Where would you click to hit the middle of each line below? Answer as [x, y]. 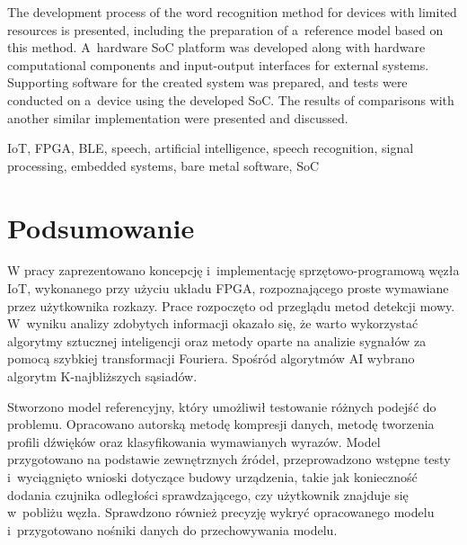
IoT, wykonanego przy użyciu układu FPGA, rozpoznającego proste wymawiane [228, 288]
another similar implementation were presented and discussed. [178, 117]
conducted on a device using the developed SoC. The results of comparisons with [231, 99]
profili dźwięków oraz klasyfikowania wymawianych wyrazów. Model [194, 441]
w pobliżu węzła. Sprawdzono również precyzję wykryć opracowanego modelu [221, 512]
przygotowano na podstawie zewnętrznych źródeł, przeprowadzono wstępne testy [229, 459]
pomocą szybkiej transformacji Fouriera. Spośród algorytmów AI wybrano [211, 358]
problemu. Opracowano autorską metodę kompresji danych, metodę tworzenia [221, 424]
